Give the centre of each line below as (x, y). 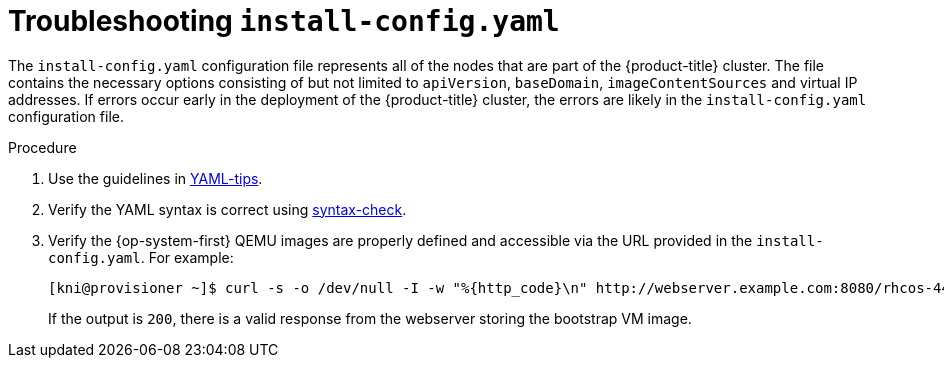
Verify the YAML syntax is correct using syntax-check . (227, 209)
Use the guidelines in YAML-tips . (155, 178)
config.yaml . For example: (141, 257)
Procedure (42, 147)
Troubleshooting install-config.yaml (284, 21)
